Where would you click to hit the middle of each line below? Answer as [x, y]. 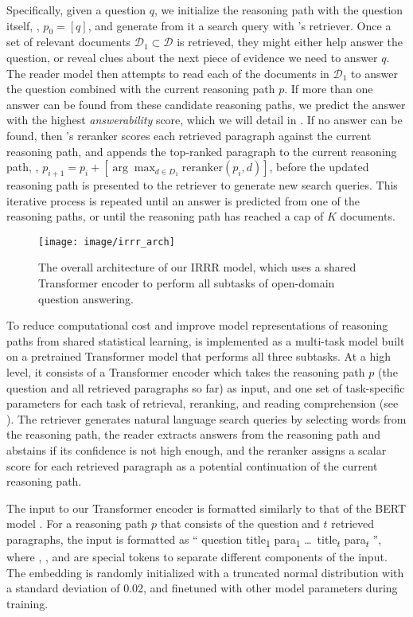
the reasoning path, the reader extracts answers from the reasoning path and [194, 434]
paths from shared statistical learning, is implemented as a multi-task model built [206, 340]
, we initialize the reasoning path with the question [279, 10]
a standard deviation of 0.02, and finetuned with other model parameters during [202, 588]
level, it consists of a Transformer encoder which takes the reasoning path [186, 371]
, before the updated [319, 167]
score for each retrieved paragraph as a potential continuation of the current [192, 465]
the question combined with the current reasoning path [141, 89]
